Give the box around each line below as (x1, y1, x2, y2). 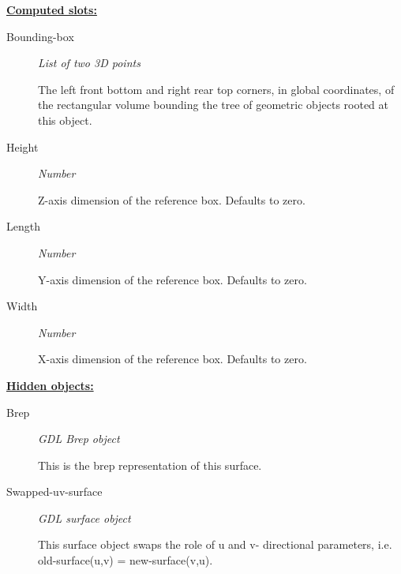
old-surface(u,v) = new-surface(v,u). (38, 552, 213, 568)
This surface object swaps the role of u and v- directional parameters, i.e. (38, 536, 392, 553)
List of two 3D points (38, 54, 141, 71)
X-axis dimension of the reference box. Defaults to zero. (38, 351, 307, 367)
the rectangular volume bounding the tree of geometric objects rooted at (38, 96, 388, 113)
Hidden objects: (6, 377, 94, 393)
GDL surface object (38, 509, 131, 526)
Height (6, 138, 39, 155)
